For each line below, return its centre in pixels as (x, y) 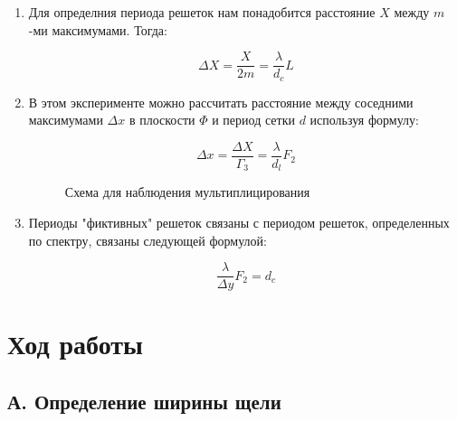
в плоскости (162, 120)
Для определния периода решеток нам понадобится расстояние (202, 12)
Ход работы (75, 344)
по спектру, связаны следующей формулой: (148, 240)
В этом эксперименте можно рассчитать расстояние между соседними (221, 102)
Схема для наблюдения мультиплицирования (187, 192)
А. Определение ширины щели (144, 402)
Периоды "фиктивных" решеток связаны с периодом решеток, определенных (239, 222)
